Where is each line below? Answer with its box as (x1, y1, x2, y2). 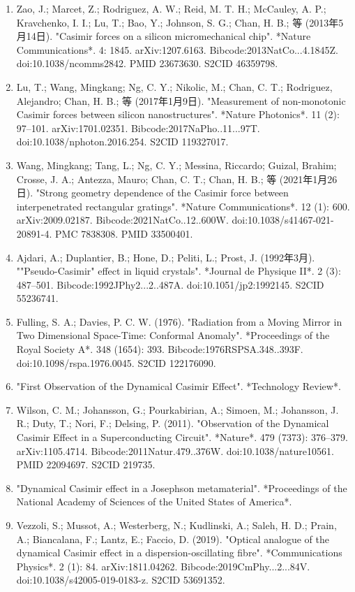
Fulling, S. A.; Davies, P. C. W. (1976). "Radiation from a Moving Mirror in (16, 314, 342, 329)
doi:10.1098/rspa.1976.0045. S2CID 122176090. (16, 355, 216, 370)
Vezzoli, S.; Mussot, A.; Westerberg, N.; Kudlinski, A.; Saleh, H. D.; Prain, (16, 518, 337, 532)
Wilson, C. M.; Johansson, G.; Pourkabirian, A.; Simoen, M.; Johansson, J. (16, 402, 339, 417)
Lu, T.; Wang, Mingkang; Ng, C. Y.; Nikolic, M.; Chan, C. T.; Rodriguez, (16, 79, 333, 94)
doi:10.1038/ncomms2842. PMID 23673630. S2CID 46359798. (16, 56, 278, 71)
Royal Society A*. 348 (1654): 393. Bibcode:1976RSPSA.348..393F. (16, 342, 303, 356)
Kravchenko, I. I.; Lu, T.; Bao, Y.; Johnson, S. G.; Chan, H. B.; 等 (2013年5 (16, 15, 344, 29)
